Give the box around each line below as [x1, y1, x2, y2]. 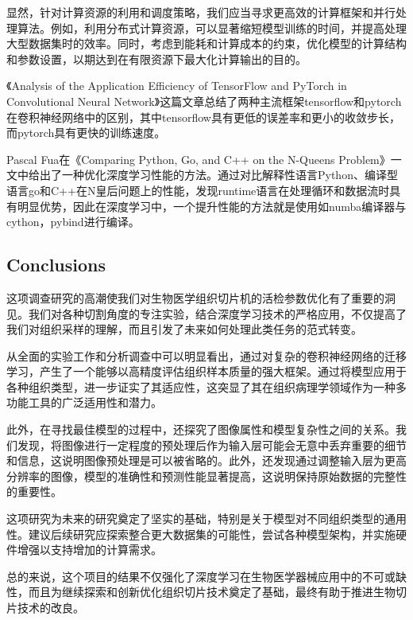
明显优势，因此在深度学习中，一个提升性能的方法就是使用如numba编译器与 [17, 197, 407, 214]
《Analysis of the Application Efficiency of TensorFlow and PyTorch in [6, 77, 347, 94]
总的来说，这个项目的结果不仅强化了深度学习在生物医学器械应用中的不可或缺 [6, 567, 407, 584]
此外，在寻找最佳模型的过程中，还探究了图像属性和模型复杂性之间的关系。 [6, 421, 396, 438]
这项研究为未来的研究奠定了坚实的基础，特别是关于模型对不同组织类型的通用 [6, 510, 407, 527]
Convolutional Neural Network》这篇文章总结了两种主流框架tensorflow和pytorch [6, 92, 402, 109]
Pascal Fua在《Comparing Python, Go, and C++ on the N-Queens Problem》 [6, 150, 391, 167]
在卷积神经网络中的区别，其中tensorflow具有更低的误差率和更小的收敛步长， [6, 108, 400, 125]
